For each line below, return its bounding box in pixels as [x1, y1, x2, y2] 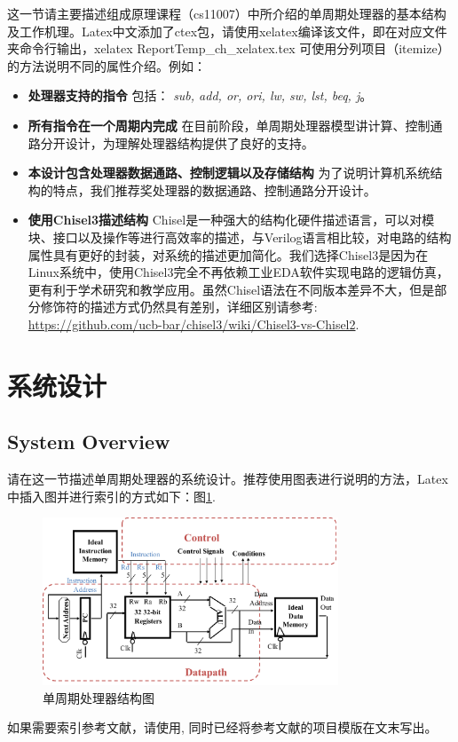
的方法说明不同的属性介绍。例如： [7, 56, 206, 75]
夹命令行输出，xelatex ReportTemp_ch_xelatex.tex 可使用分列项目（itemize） [7, 39, 450, 58]
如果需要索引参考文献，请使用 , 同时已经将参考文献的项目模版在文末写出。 [7, 718, 438, 737]
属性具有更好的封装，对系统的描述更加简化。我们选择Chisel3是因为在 [28, 245, 429, 264]
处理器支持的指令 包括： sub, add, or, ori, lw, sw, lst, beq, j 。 [28, 86, 373, 105]
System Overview [7, 428, 170, 455]
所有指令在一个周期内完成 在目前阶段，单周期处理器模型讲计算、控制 [28, 115, 430, 134]
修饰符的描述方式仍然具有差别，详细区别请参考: [40, 297, 318, 316]
